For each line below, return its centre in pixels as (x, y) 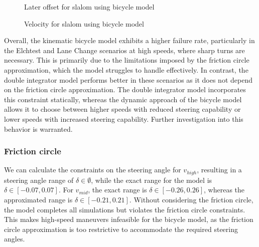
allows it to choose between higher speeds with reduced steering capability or (122, 109)
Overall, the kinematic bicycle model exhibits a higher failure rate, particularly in (129, 40)
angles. (15, 239)
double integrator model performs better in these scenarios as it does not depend (128, 79)
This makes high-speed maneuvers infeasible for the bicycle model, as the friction (129, 219)
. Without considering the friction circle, (191, 199)
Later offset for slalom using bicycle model (89, 7)
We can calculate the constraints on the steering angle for (93, 170)
